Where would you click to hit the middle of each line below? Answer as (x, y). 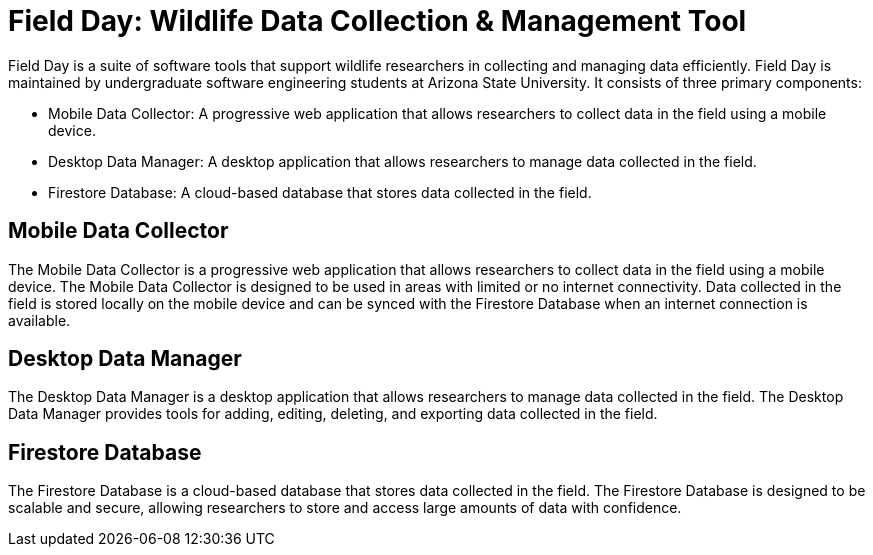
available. (39, 320)
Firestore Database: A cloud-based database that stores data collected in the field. (320, 192)
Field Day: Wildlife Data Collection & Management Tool (377, 21)
